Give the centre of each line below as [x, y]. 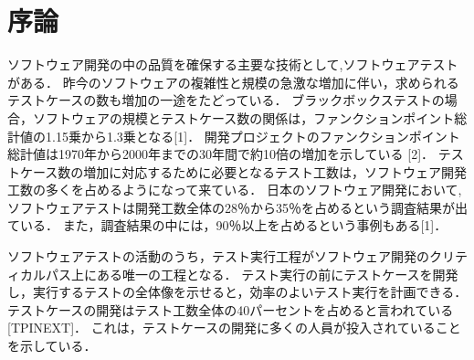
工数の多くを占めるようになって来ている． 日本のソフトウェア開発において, [235, 190]
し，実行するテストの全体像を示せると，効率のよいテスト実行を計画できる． [237, 292]
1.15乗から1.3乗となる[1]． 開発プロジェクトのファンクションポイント [253, 136]
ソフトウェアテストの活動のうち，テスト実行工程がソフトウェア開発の [218, 256]
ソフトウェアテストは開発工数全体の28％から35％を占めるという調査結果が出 [237, 207]
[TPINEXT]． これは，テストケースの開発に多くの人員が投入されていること [234, 328]
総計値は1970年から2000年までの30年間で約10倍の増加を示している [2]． [221, 154]
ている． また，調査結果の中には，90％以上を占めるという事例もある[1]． [227, 225]
